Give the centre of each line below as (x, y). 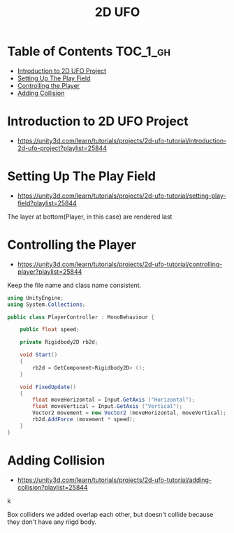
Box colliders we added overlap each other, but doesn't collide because (110, 514)
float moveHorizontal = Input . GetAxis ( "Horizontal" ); (114, 400)
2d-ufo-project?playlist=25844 (62, 148)
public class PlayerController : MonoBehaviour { (81, 317)
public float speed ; (50, 330)
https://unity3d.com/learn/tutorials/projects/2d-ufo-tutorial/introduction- (122, 140)
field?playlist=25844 (47, 203)
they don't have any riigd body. (52, 522)
